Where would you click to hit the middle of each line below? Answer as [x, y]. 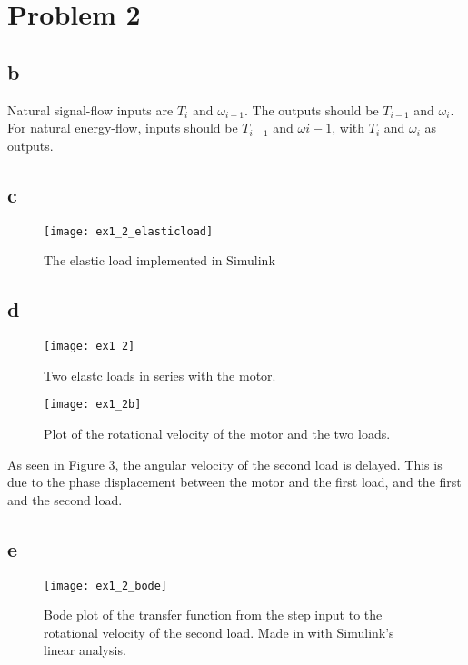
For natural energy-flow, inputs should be [123, 128]
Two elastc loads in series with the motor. [160, 375]
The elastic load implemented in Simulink [159, 260]
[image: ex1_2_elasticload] [129, 231]
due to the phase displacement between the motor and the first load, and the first [234, 482]
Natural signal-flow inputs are [90, 109]
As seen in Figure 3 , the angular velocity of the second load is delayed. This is [225, 464]
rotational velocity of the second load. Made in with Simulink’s [219, 632]
